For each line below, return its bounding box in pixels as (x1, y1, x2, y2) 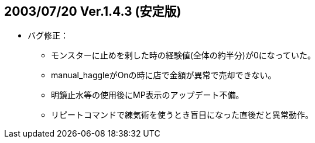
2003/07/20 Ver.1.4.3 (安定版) (4, 4, 182, 19)
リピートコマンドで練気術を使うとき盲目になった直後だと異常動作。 (51, 110, 313, 120)
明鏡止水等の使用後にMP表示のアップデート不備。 (51, 90, 244, 100)
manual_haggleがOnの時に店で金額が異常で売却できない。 (51, 70, 276, 81)
